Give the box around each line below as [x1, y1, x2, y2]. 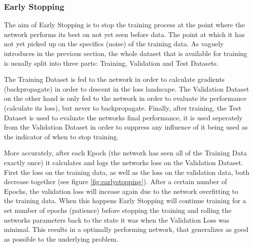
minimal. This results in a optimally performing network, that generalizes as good [4, 224, 249, 234]
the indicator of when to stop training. [4, 131, 119, 141]
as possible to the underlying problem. [4, 233, 118, 244]
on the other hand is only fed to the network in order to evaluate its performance [4, 93, 247, 103]
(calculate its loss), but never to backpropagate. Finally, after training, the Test [4, 102, 242, 113]
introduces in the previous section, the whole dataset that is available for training [4, 48, 248, 58]
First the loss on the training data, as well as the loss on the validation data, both [4, 167, 250, 177]
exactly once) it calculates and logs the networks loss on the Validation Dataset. [4, 157, 243, 167]
